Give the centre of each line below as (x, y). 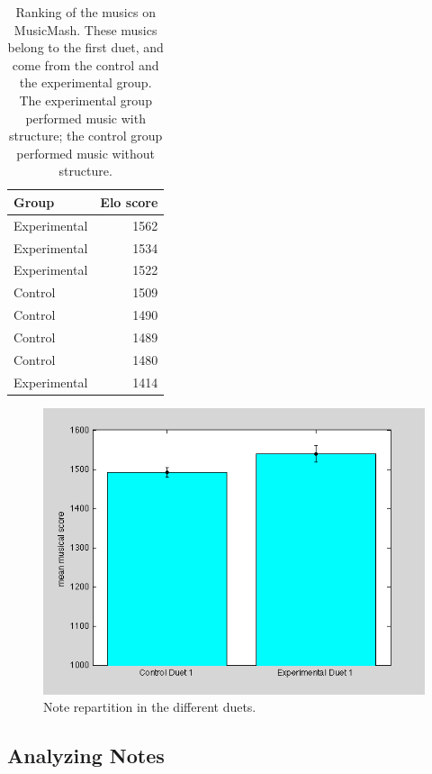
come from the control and (85, 64)
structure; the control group (86, 136)
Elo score (129, 201)
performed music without (86, 153)
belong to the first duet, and (85, 47)
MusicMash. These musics (85, 29)
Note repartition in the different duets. (150, 707)
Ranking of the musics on (85, 12)
